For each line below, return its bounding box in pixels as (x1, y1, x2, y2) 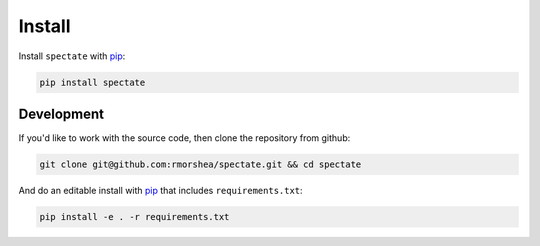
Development (18, 105, 105, 122)
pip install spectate (39, 76, 146, 88)
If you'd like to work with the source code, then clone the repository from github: (18, 132, 351, 144)
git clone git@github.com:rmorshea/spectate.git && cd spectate (39, 159, 362, 170)
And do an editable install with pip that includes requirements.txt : (18, 185, 304, 196)
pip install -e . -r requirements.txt (39, 211, 230, 222)
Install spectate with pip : (18, 50, 126, 62)
